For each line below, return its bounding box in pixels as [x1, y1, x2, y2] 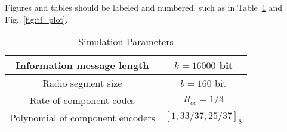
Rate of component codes [29, 93, 135, 108]
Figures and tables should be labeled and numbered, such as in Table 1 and [5, 1, 283, 13]
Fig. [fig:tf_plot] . [5, 12, 68, 25]
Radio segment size [42, 76, 122, 90]
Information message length [16, 58, 149, 73]
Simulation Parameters [78, 34, 174, 49]
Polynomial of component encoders [10, 111, 155, 125]
